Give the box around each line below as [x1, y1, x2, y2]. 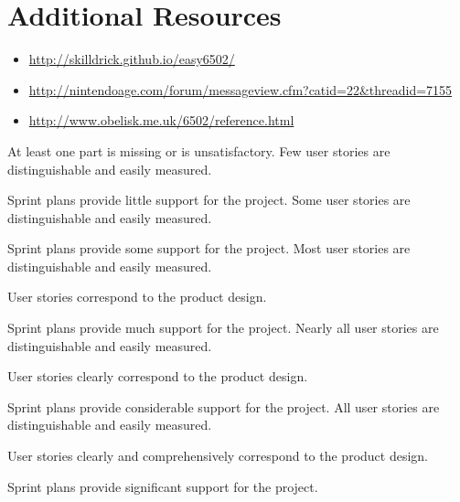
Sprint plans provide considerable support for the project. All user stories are [7, 397, 440, 416]
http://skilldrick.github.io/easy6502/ [28, 49, 235, 69]
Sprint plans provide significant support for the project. [7, 476, 318, 496]
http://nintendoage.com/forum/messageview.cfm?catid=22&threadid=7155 [28, 80, 453, 99]
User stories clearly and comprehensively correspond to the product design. [7, 446, 429, 465]
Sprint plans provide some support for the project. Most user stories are [7, 239, 411, 258]
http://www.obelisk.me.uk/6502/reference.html [28, 111, 294, 130]
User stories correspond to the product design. [7, 287, 267, 306]
